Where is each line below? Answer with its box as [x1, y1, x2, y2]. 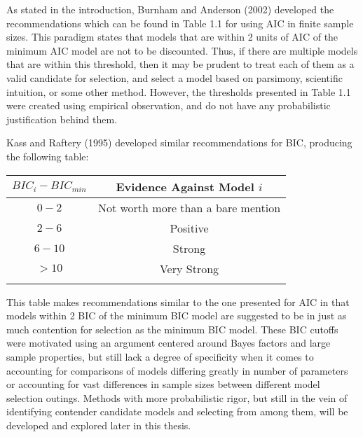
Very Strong [159, 260, 219, 277]
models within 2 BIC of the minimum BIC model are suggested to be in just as [6, 308, 347, 323]
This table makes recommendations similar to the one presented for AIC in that [6, 294, 350, 309]
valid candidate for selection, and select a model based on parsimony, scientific [6, 70, 343, 85]
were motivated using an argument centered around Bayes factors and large [6, 335, 331, 350]
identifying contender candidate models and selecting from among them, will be [6, 404, 348, 419]
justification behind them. [6, 111, 118, 126]
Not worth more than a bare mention [97, 199, 281, 216]
